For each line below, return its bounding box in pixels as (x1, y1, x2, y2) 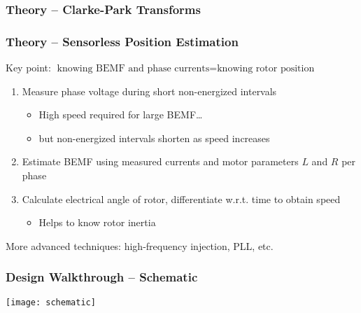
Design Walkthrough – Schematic (6, 268, 198, 286)
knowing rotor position (217, 64, 315, 74)
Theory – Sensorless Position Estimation (6, 32, 239, 50)
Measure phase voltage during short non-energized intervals (22, 83, 277, 98)
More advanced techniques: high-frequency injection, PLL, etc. (6, 238, 274, 253)
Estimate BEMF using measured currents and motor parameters (22, 154, 299, 169)
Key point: (6, 60, 51, 75)
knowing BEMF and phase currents (57, 64, 210, 74)
